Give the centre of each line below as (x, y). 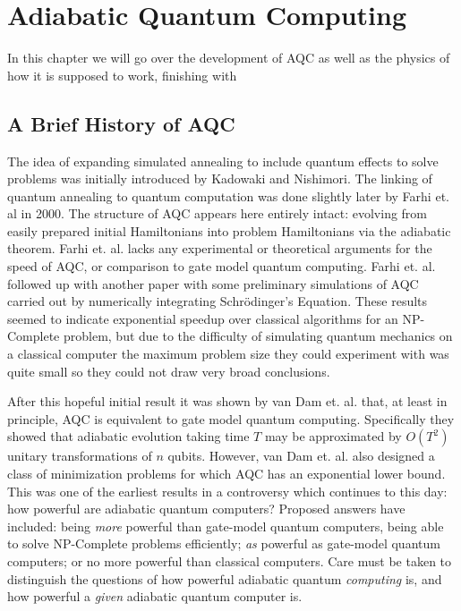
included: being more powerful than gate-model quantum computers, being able (226, 526)
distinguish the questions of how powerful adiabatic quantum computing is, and (225, 578)
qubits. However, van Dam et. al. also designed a (301, 456)
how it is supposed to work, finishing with (122, 75)
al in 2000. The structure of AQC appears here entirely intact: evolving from (218, 213)
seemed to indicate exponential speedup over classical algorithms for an (203, 318)
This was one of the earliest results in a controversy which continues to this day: (227, 491)
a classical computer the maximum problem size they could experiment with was (228, 354)
